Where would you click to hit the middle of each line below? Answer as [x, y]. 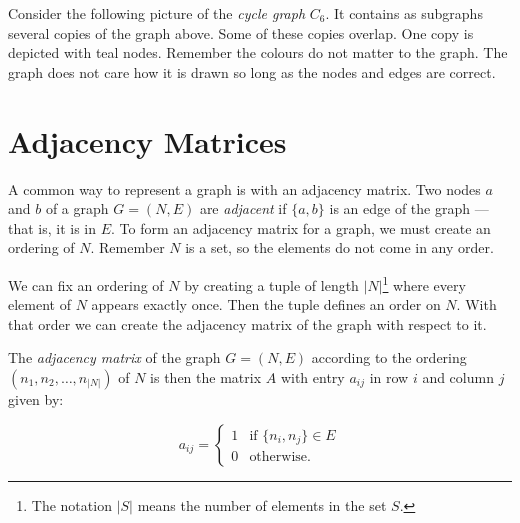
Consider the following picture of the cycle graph [157, 13]
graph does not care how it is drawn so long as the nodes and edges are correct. [252, 71]
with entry [312, 376]
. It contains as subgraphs [404, 13]
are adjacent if [243, 208]
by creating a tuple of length [271, 284]
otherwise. [280, 457]
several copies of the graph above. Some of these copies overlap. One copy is [241, 32]
